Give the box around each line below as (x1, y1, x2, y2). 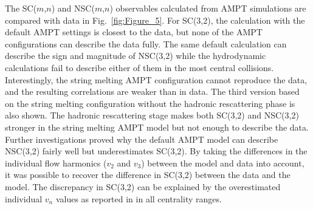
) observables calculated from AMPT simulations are (109, 2, 306, 14)
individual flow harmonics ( (5, 156, 107, 169)
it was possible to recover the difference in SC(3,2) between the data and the (5, 168, 291, 181)
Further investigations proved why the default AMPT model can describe (5, 132, 278, 145)
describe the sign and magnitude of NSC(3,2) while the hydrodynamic (5, 49, 266, 62)
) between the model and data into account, (141, 156, 304, 169)
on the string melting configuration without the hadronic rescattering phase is (5, 97, 295, 109)
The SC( (5, 2, 37, 14)
